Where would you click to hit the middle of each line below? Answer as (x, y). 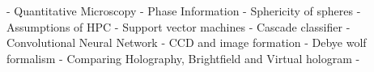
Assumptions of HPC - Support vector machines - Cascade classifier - (178, 26)
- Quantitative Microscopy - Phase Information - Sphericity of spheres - (184, 11)
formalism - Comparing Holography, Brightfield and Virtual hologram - (183, 58)
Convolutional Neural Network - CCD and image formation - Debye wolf (187, 42)
